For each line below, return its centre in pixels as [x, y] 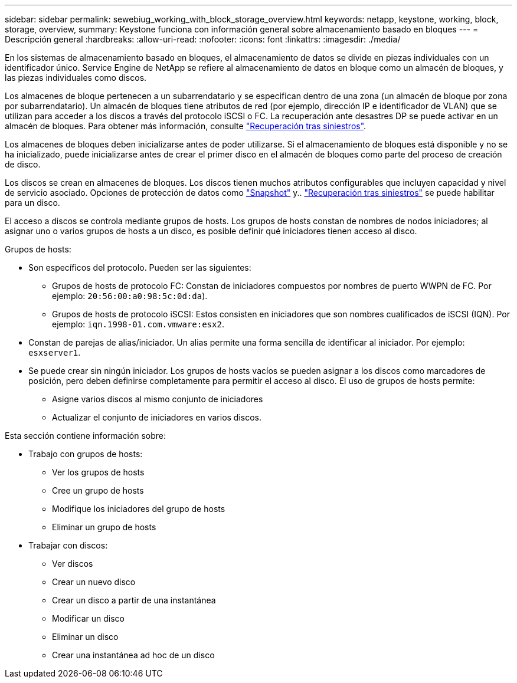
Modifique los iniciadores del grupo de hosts [139, 509]
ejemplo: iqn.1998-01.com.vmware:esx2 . [138, 324]
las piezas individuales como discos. [76, 78]
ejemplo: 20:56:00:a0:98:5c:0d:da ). [130, 296]
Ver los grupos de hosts [98, 472]
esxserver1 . [55, 352]
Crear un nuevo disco [94, 582]
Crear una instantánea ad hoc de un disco [133, 655]
